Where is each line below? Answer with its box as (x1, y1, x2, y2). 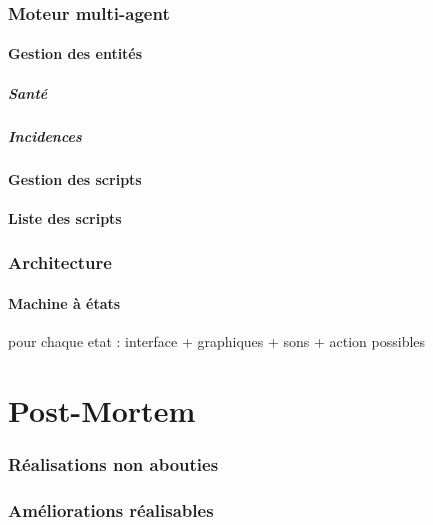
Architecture (8, 250, 112, 275)
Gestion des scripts (8, 168, 142, 189)
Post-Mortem (8, 389, 196, 430)
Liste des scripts (8, 207, 122, 228)
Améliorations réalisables (8, 497, 214, 522)
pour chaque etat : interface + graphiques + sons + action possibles (8, 330, 426, 351)
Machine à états (8, 292, 121, 313)
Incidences (8, 125, 82, 146)
